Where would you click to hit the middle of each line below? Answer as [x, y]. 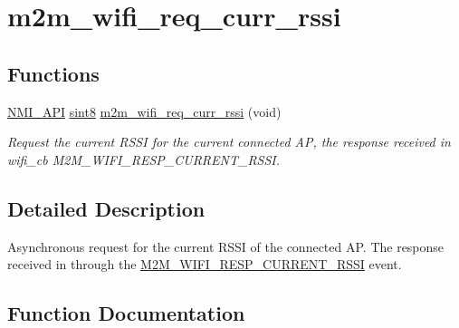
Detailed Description [106, 208]
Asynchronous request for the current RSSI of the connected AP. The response [226, 246]
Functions [53, 73]
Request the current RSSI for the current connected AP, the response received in [229, 142]
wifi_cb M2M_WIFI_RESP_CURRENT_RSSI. [144, 159]
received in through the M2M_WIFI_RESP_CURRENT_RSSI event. [205, 264]
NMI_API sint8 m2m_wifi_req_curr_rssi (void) [144, 111]
